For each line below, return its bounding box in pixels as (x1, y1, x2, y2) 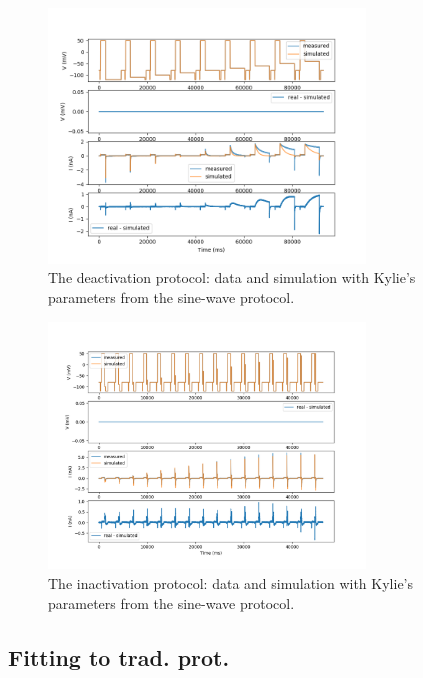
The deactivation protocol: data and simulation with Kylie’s (48, 267, 416, 288)
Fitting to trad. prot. (8, 641, 230, 672)
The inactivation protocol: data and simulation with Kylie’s (48, 572, 414, 593)
